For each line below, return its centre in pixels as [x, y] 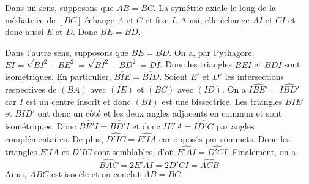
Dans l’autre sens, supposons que [67, 52]
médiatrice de [30, 19]
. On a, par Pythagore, [212, 52]
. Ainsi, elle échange [212, 19]
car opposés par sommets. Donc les [225, 139]
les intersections [255, 76]
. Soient [173, 76]
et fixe [157, 19]
